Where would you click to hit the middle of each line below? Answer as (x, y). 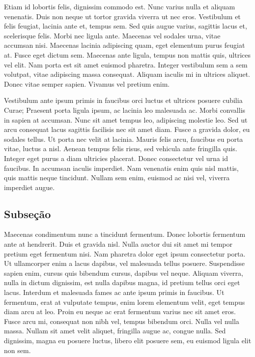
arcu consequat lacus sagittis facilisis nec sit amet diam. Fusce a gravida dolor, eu (127, 129)
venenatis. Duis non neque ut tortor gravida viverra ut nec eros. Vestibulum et (122, 16)
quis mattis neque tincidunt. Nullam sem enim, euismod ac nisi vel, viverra (117, 178)
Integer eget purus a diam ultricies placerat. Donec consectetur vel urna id (116, 158)
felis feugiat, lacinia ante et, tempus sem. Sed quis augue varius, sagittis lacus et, (126, 26)
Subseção (28, 213)
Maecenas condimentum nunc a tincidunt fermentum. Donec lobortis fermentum (125, 234)
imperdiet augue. (29, 187)
